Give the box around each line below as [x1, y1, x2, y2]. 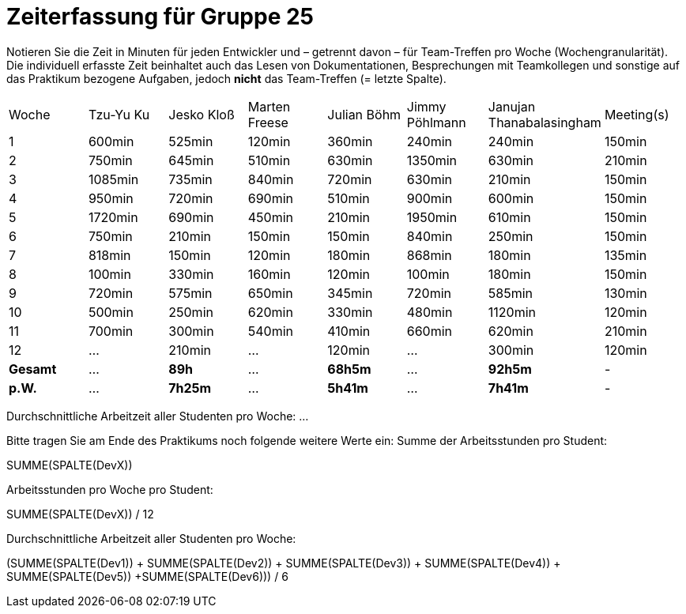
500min [88, 303, 134, 320]
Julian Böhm [327, 106, 401, 122]
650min [247, 284, 293, 301]
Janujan [488, 98, 536, 115]
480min [406, 303, 453, 320]
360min [327, 133, 373, 149]
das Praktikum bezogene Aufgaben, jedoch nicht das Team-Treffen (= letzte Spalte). [6, 71, 447, 85]
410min [327, 322, 371, 339]
